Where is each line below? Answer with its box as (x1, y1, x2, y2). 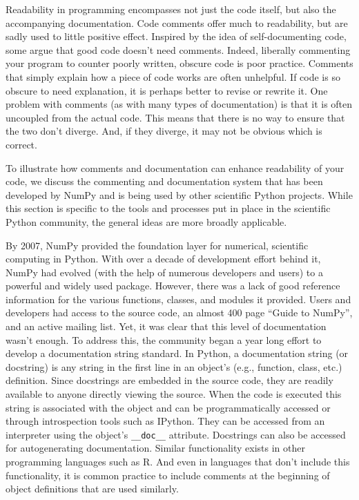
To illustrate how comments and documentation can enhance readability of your (6, 160, 345, 175)
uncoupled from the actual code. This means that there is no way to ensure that (6, 110, 345, 124)
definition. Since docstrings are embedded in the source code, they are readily (6, 373, 333, 387)
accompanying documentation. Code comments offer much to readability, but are (6, 15, 348, 30)
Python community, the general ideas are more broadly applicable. (6, 214, 287, 229)
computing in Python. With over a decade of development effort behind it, (6, 251, 321, 266)
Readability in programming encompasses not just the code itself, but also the (6, 2, 336, 16)
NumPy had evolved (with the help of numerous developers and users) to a (6, 265, 323, 279)
